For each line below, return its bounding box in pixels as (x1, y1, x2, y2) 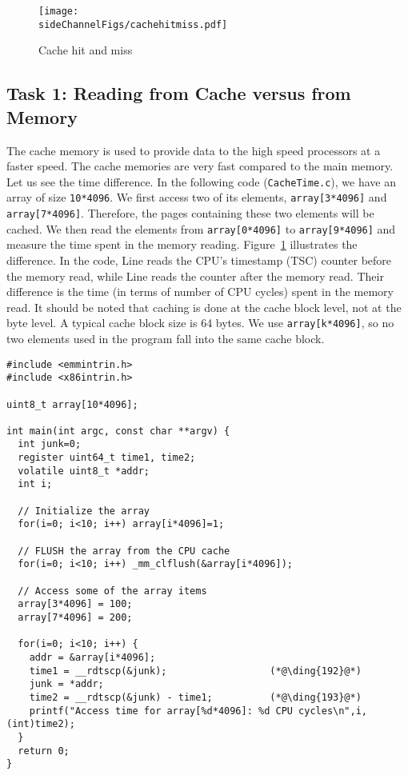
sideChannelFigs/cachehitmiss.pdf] (38, 18, 228, 30)
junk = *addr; (29, 678, 104, 690)
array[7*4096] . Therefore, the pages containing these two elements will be (6, 205, 374, 221)
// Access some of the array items (18, 585, 207, 597)
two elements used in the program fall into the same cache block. (6, 330, 325, 346)
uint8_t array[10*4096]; (6, 398, 138, 410)
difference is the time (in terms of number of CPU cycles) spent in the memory (6, 283, 394, 300)
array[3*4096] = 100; (18, 598, 133, 610)
